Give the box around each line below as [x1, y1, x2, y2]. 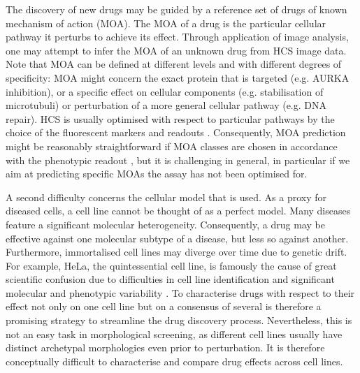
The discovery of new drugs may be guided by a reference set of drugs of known [6, 2, 347, 16]
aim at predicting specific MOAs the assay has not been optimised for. [6, 166, 308, 181]
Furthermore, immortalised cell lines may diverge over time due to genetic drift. [6, 244, 347, 259]
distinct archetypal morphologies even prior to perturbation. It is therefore [6, 340, 325, 355]
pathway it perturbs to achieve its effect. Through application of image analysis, [6, 29, 349, 44]
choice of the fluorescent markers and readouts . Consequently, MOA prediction [6, 125, 346, 140]
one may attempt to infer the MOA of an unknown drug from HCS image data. [6, 43, 347, 57]
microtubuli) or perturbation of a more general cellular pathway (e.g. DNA [6, 98, 327, 112]
